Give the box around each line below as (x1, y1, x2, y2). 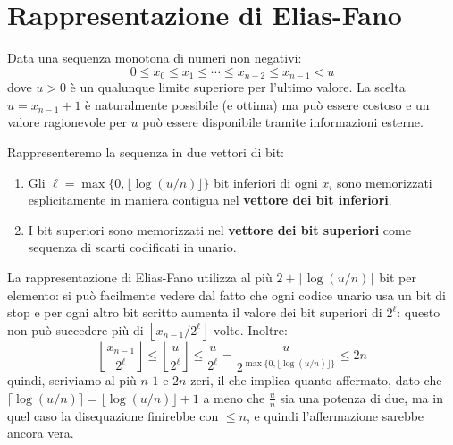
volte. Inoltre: (214, 320, 288, 339)
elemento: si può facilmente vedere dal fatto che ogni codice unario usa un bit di (7, 285, 446, 304)
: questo (397, 303, 440, 322)
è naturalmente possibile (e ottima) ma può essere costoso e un (85, 95, 430, 113)
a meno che (203, 388, 265, 407)
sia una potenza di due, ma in (280, 388, 443, 407)
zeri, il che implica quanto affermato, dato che (190, 371, 442, 390)
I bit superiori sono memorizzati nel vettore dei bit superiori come (28, 220, 411, 239)
